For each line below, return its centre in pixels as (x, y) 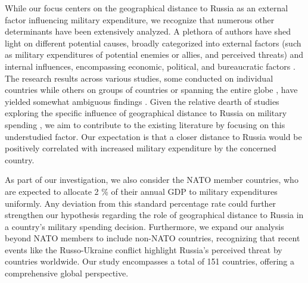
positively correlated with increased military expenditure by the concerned (141, 148)
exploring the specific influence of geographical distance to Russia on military (146, 113)
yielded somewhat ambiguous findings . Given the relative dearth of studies (142, 101)
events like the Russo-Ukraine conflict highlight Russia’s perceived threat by (144, 249)
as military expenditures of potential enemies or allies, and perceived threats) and (154, 55)
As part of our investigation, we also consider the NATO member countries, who (152, 180)
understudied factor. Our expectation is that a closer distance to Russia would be (153, 136)
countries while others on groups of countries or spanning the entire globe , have (151, 90)
